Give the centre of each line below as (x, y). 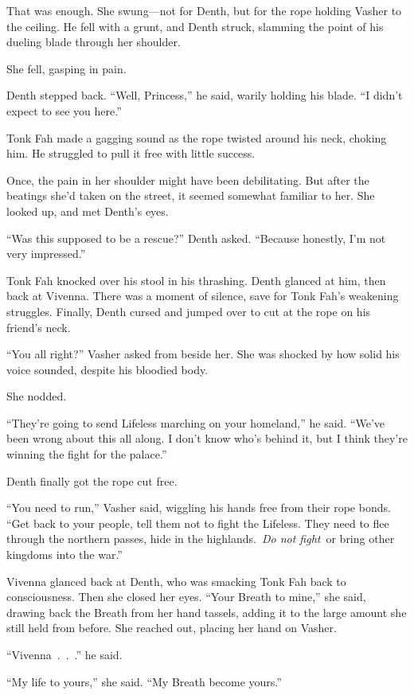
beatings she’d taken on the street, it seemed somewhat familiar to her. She (191, 195)
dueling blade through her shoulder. (94, 42)
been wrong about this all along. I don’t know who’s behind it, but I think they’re (207, 438)
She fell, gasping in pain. (66, 68)
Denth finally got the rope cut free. (92, 480)
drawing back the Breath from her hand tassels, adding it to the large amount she (207, 612)
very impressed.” (46, 254)
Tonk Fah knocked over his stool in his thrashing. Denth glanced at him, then (196, 280)
